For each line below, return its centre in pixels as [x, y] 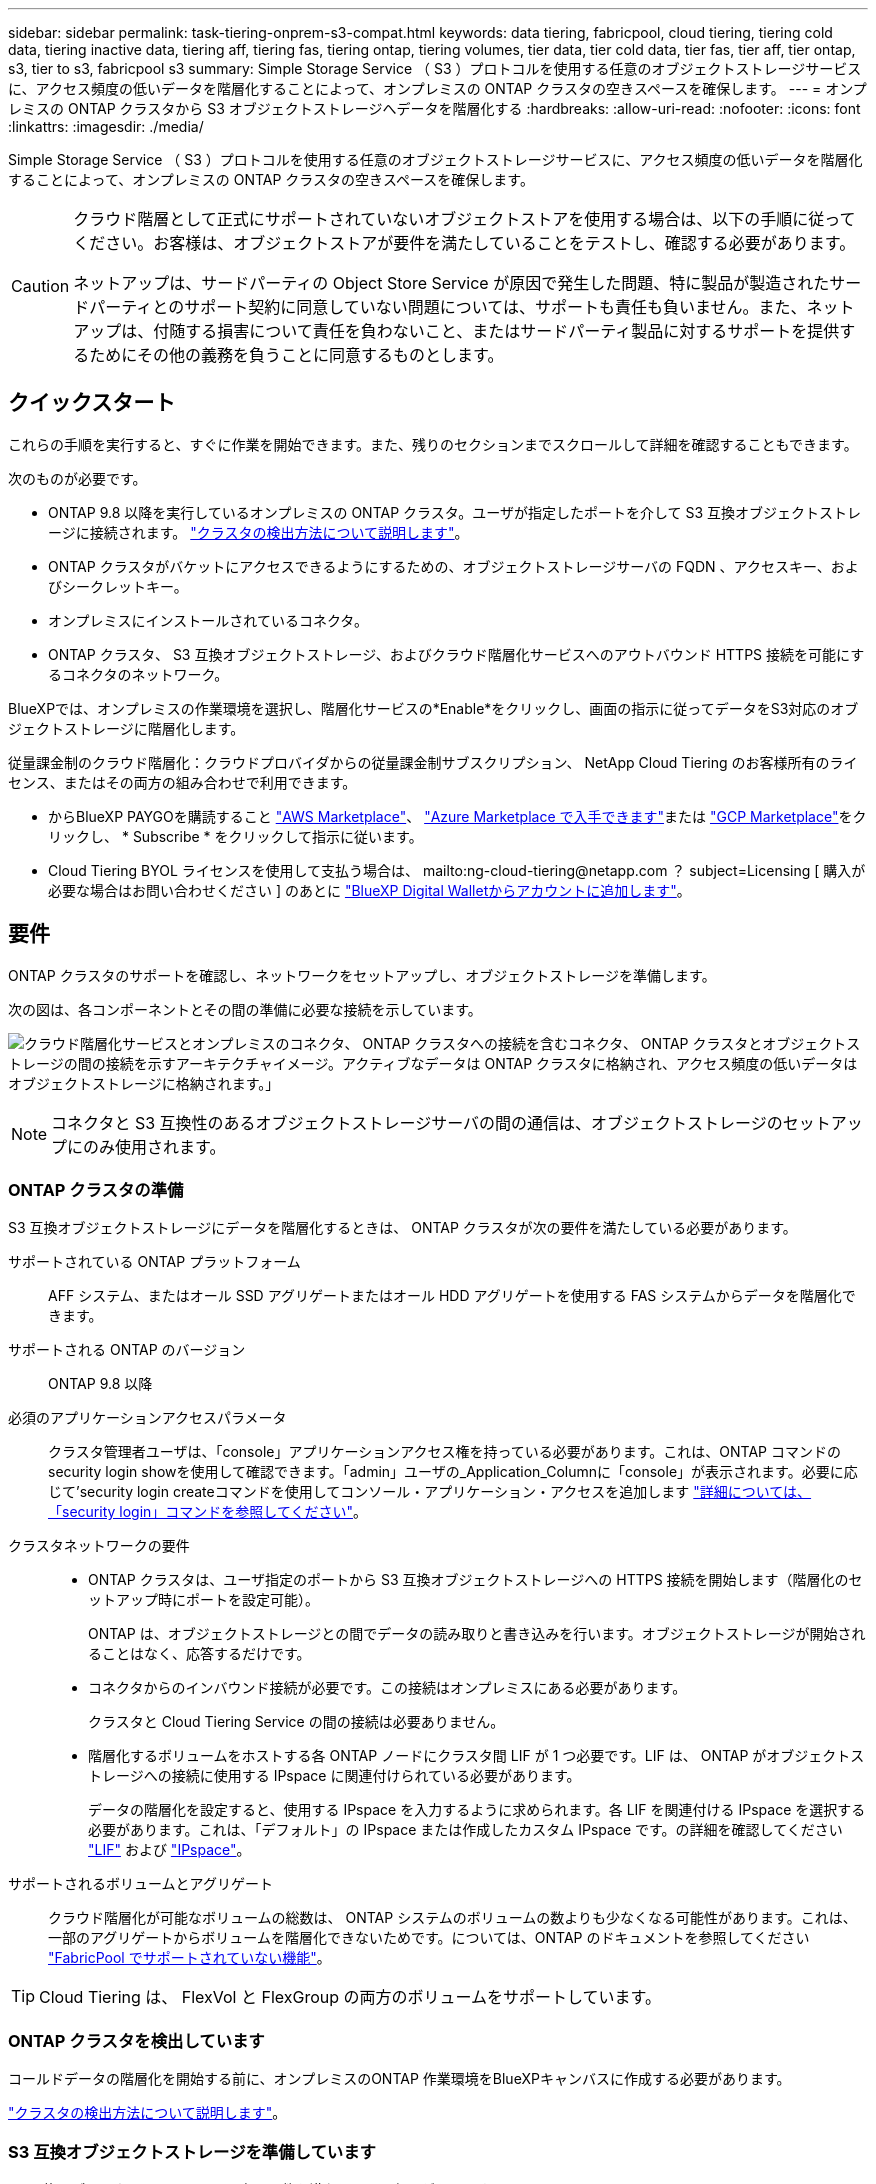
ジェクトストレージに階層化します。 [126, 728]
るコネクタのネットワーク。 [138, 674]
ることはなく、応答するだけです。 [199, 1654]
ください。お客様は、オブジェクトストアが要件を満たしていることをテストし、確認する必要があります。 [464, 243]
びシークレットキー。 [118, 586]
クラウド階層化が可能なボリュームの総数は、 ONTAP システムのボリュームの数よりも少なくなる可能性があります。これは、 [452, 1918]
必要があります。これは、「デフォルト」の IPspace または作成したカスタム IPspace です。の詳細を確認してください [465, 1830]
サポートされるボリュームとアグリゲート [140, 1884]
